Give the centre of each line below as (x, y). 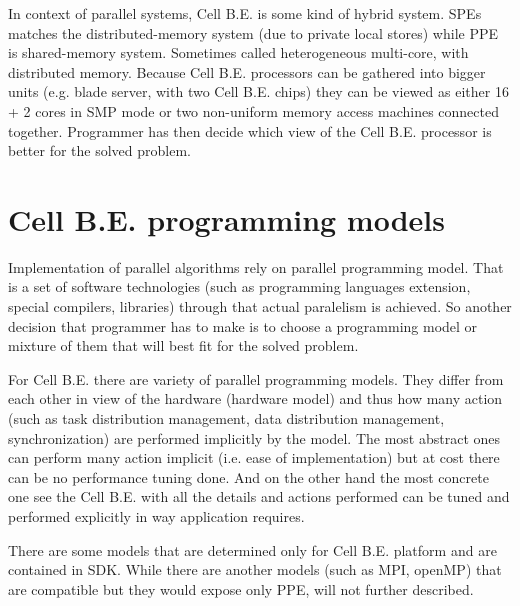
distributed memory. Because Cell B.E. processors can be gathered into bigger (247, 71)
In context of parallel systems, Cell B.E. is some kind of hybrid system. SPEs (245, 13)
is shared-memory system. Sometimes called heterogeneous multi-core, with (238, 52)
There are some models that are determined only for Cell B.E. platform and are (252, 549)
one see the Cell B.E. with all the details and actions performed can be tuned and (259, 496)
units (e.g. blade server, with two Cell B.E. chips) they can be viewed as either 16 (258, 91)
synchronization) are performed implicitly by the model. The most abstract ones (254, 437)
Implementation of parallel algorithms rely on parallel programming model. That (256, 266)
